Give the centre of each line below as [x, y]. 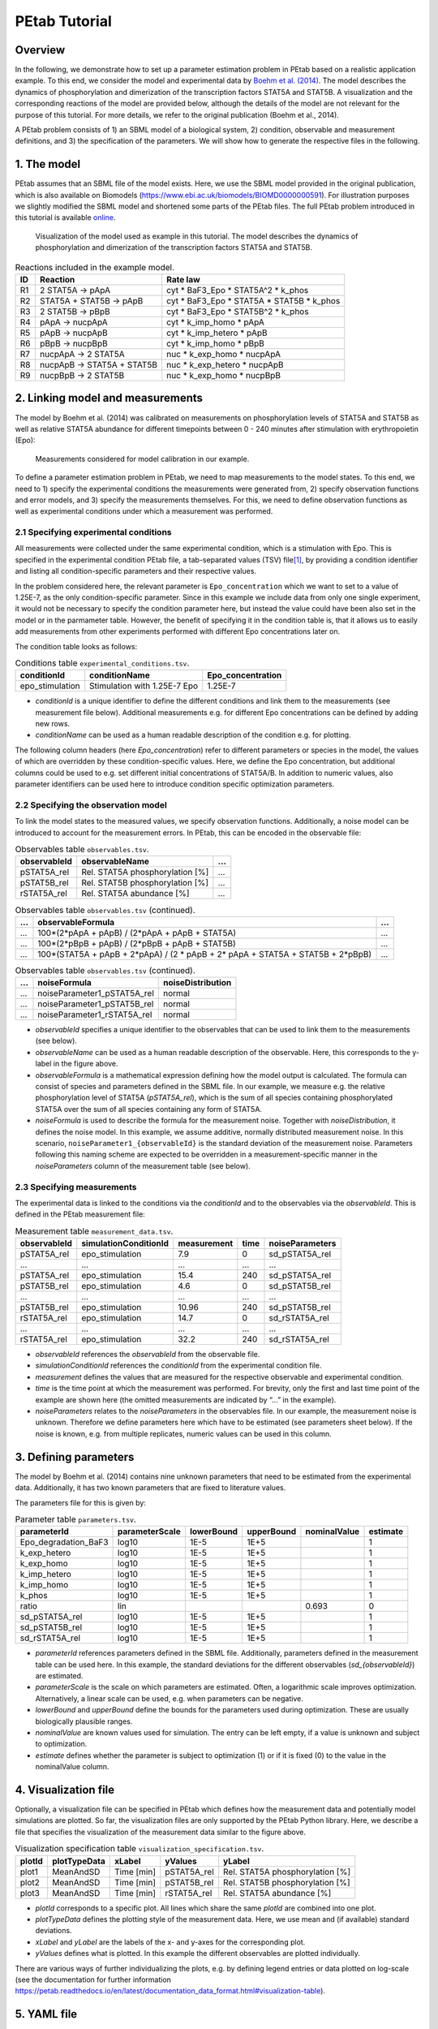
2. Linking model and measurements [109, 398]
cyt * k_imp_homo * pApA [216, 322]
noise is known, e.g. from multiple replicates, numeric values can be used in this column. [183, 1433]
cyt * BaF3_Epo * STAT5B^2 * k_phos [238, 312]
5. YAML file [46, 2014]
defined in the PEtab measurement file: [80, 1214]
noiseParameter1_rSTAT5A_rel [95, 1014]
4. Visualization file [65, 1790]
